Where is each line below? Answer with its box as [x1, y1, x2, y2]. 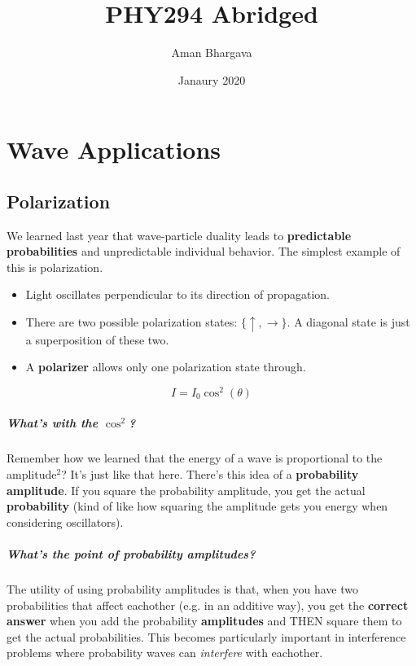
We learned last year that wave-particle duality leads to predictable [7, 226, 352, 243]
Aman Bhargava [171, 44, 252, 61]
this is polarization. [7, 258, 103, 275]
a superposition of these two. [25, 331, 169, 348]
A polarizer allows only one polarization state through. [25, 358, 306, 375]
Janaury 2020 [177, 71, 246, 88]
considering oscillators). [7, 513, 124, 530]
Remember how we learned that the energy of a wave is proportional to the [7, 449, 383, 467]
